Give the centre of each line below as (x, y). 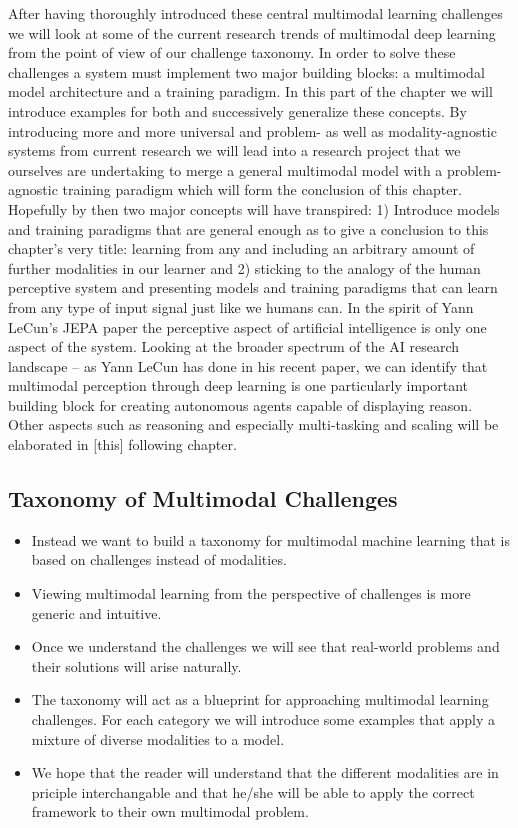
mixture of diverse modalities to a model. (158, 738)
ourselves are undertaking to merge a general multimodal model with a (225, 169)
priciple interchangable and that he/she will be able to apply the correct (253, 791)
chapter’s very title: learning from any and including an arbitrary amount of (241, 248)
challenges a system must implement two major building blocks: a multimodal (246, 71)
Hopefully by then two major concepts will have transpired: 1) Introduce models (254, 208)
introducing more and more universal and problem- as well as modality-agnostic (252, 130)
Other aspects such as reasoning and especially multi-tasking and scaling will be (253, 424)
